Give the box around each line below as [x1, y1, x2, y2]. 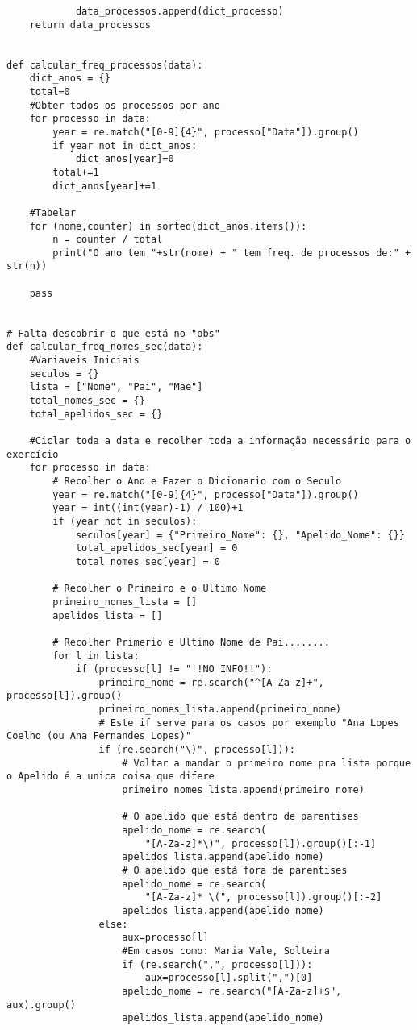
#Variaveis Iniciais [29, 355, 140, 367]
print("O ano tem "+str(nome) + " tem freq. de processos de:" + [52, 247, 411, 259]
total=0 [29, 85, 70, 98]
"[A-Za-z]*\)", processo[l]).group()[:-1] [144, 837, 377, 849]
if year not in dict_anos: [52, 139, 198, 152]
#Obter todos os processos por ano [29, 99, 220, 111]
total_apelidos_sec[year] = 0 [75, 542, 238, 554]
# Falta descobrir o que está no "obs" [6, 327, 220, 339]
